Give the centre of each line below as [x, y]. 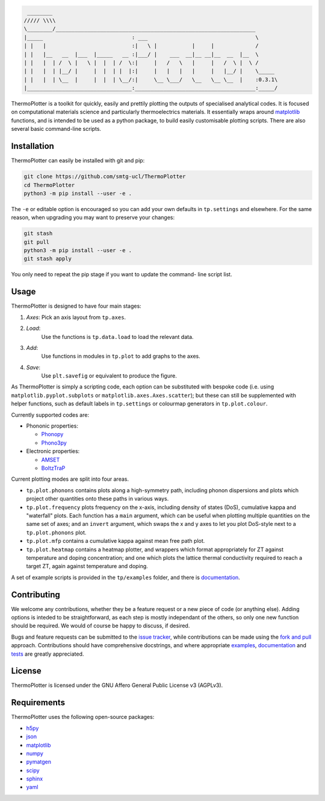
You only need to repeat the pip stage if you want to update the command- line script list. [122, 274]
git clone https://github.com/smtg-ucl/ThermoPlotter [105, 177]
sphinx [35, 779]
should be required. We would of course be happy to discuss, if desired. [101, 626]
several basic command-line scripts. [56, 129]
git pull [37, 242]
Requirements [38, 703]
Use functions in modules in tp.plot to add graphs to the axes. [121, 356]
